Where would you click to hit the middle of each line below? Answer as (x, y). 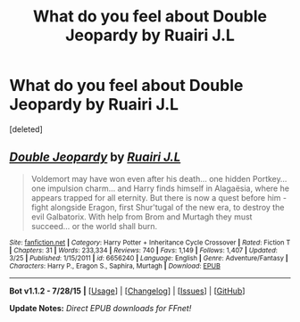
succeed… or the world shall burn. (94, 226)
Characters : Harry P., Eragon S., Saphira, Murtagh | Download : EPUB (115, 266)
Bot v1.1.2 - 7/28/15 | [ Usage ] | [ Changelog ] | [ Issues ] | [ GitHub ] (127, 291)
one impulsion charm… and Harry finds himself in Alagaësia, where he (160, 188)
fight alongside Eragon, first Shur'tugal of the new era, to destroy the (158, 207)
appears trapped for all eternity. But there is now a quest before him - (159, 197)
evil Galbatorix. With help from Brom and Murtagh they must (142, 217)
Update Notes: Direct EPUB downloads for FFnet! (100, 308)
